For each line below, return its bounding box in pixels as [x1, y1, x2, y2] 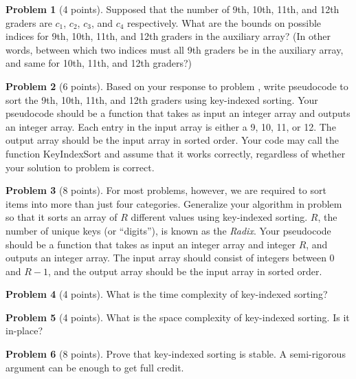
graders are [5, 15, 52, 30]
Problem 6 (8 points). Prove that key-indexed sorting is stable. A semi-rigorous [5, 347, 346, 361]
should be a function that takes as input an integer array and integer [5, 237, 296, 251]
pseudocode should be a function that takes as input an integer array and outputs [5, 106, 351, 120]
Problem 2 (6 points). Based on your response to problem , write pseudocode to [5, 78, 348, 93]
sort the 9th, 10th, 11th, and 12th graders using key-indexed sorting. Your [5, 92, 318, 107]
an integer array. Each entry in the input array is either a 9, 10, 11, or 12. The [5, 119, 336, 133]
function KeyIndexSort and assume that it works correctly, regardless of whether [5, 146, 346, 160]
